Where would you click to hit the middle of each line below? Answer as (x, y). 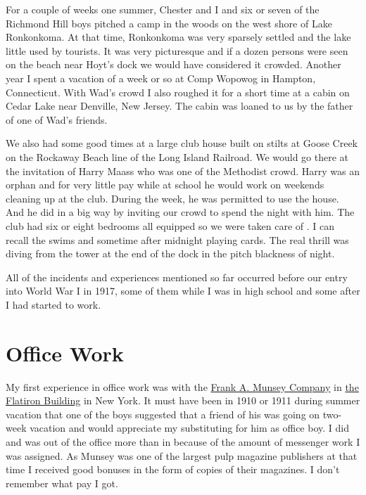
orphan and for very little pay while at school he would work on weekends (165, 185)
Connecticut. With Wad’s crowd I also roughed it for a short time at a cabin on (178, 92)
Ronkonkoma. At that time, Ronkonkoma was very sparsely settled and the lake (178, 37)
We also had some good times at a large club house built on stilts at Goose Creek (182, 143)
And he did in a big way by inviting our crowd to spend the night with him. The (180, 212)
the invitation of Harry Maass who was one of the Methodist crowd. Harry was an (183, 171)
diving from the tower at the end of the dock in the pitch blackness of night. (170, 253)
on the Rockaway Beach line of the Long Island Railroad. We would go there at (177, 156)
